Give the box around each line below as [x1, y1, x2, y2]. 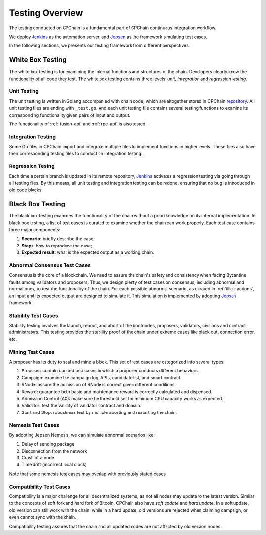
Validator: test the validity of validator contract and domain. [21, 403, 142, 409]
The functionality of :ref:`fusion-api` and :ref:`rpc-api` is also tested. [9, 121, 147, 127]
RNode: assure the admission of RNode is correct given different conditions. [21, 382, 176, 388]
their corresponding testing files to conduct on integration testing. [9, 151, 143, 157]
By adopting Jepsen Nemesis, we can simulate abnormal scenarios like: [9, 432, 155, 438]
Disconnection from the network [21, 448, 87, 454]
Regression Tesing [9, 163, 55, 170]
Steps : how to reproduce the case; [21, 243, 92, 248]
